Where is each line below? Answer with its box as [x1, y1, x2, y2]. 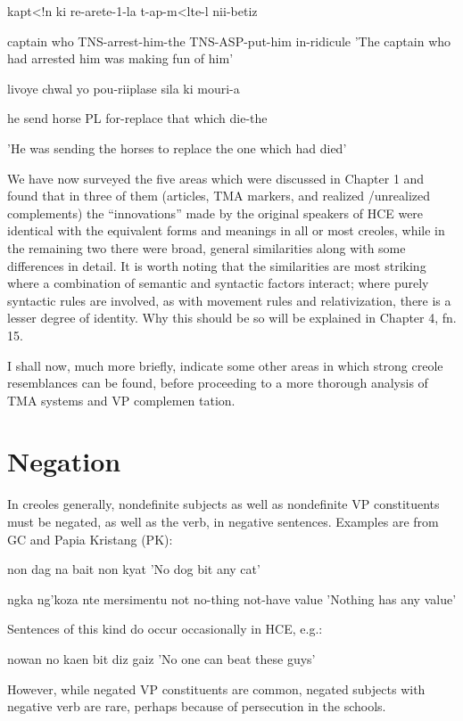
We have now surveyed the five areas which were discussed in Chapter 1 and [7, 168, 425, 187]
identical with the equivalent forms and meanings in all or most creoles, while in [7, 221, 445, 240]
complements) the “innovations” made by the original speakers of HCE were [7, 203, 424, 222]
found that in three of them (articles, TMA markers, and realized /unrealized [7, 186, 431, 205]
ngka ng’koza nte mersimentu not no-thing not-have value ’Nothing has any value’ [7, 589, 457, 608]
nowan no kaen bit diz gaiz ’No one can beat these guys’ [7, 649, 316, 668]
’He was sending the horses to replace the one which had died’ [7, 138, 347, 157]
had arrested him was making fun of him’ [7, 49, 234, 68]
